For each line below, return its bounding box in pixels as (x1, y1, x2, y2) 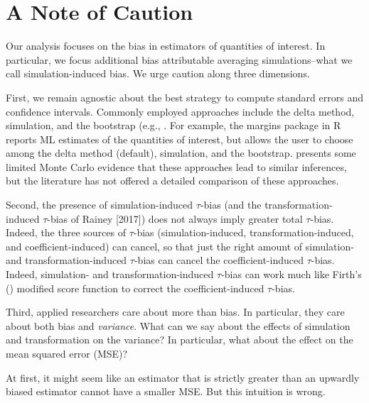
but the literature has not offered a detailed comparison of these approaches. (6, 173, 339, 188)
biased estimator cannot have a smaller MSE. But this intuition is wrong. (6, 384, 326, 399)
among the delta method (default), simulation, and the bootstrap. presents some (6, 145, 356, 160)
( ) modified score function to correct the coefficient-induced (6, 280, 264, 295)
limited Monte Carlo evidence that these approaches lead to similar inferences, (6, 159, 347, 174)
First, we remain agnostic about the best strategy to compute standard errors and (6, 89, 363, 104)
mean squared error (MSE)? (6, 346, 128, 360)
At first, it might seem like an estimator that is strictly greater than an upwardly (6, 370, 360, 385)
